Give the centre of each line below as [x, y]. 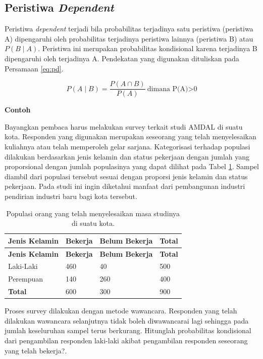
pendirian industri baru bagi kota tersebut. [71, 196]
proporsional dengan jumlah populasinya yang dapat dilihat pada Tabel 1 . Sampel [132, 166]
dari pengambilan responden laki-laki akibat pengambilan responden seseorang [126, 341]
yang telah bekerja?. [36, 350]
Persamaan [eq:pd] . [34, 68]
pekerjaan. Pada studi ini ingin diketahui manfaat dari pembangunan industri [125, 186]
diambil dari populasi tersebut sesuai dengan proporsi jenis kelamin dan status [126, 176]
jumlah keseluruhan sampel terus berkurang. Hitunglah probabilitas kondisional [128, 330]
